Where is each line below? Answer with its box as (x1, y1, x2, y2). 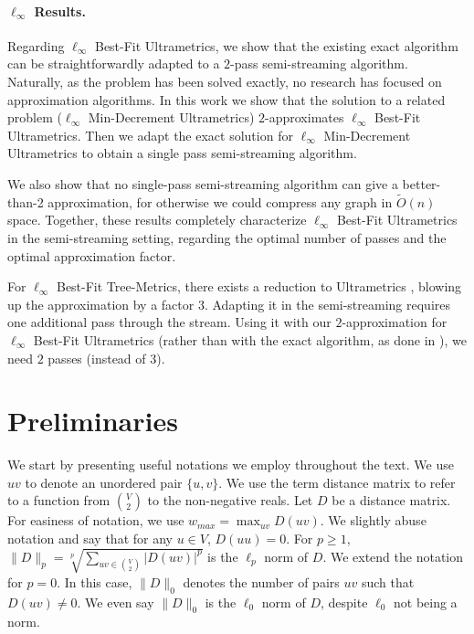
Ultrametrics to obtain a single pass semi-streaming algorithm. (7, 143, 357, 163)
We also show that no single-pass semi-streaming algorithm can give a (7, 174, 398, 193)
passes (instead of (47, 348, 146, 367)
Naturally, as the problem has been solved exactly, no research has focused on (7, 71, 442, 90)
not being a (393, 592, 458, 611)
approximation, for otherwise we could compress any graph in (47, 192, 393, 211)
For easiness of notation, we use (7, 511, 184, 530)
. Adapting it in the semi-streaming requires (204, 294, 451, 313)
